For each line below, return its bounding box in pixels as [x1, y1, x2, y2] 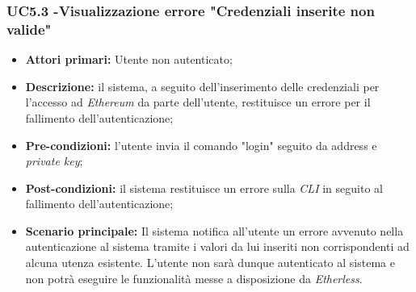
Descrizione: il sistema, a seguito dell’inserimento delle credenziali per [25, 77, 380, 94]
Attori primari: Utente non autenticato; [25, 51, 233, 68]
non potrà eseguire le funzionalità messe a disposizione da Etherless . [25, 269, 363, 286]
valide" [6, 19, 52, 39]
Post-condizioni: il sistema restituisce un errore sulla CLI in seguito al [25, 179, 383, 196]
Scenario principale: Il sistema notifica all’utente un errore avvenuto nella [25, 222, 404, 239]
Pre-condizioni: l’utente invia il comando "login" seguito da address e [25, 136, 377, 153]
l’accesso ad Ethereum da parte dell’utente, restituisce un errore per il [25, 94, 371, 111]
